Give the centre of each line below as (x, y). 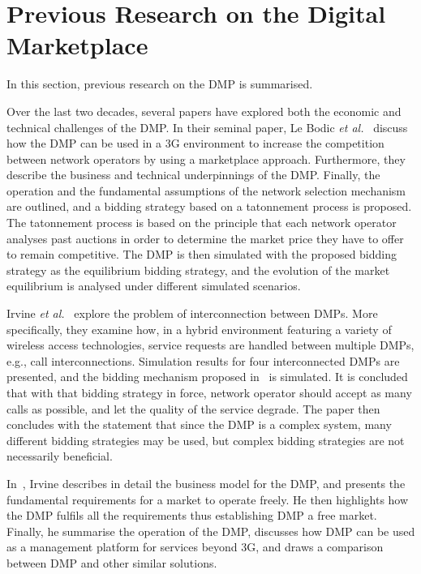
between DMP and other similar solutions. (112, 562)
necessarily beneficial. (60, 456)
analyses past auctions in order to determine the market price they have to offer (205, 238)
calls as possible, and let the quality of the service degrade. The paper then (193, 408)
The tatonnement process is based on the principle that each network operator (202, 223)
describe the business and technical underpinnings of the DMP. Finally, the (193, 175)
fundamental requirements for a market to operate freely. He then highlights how (208, 499)
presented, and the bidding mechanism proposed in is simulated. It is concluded (207, 377)
